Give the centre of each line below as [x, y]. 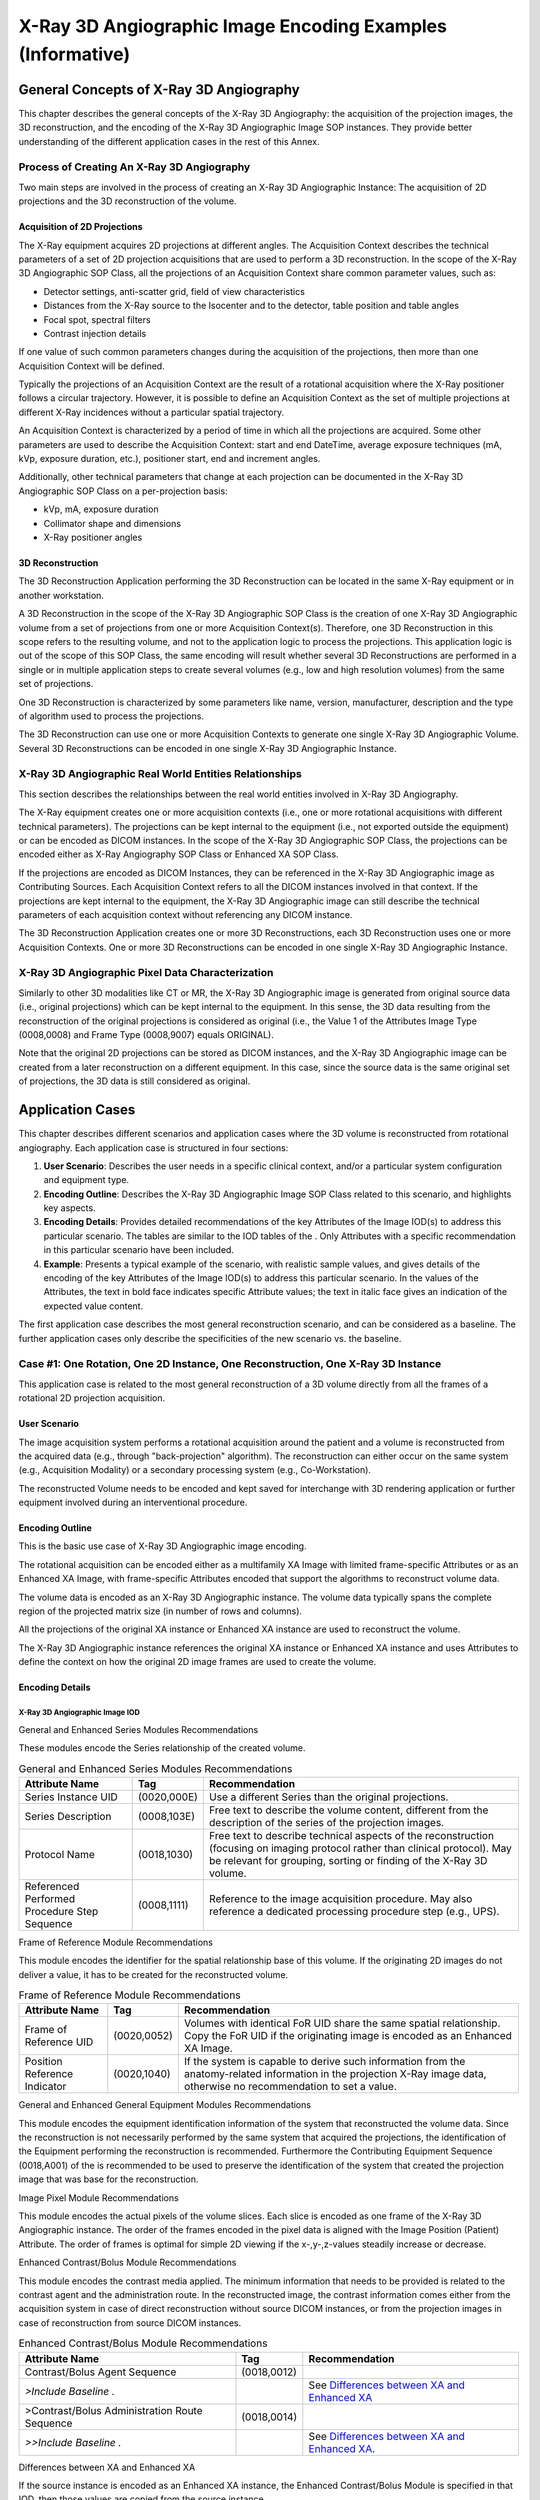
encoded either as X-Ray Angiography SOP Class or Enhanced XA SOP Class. [178, 854]
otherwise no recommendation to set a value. [290, 2087]
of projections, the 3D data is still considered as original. [134, 1081]
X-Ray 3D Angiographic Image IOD [79, 1712]
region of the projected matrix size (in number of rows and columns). [160, 1611]
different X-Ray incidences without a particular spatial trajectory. [151, 412]
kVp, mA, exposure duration [101, 509]
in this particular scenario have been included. [139, 1250]
